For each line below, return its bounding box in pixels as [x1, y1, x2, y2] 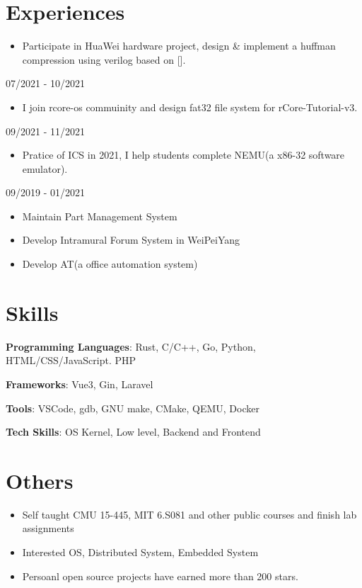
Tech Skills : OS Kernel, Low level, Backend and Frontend [6, 424, 261, 439]
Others [6, 465, 74, 494]
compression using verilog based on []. [22, 52, 186, 67]
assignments [22, 521, 74, 536]
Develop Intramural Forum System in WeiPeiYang [22, 232, 240, 247]
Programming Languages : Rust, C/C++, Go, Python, [6, 339, 256, 354]
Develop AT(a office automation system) [22, 256, 198, 271]
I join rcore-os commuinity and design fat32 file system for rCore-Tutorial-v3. [22, 99, 358, 114]
